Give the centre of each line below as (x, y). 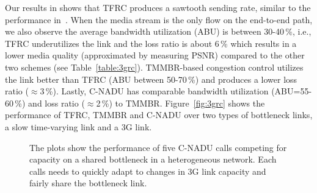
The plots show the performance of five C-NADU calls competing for (158, 147)
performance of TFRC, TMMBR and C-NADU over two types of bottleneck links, (159, 115)
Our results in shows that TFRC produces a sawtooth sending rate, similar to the (158, 7)
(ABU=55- (292, 91)
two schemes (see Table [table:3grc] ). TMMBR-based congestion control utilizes (154, 67)
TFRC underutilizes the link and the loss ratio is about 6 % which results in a (151, 43)
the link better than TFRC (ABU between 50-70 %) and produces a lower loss (151, 79)
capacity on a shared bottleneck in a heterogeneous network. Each (153, 159)
